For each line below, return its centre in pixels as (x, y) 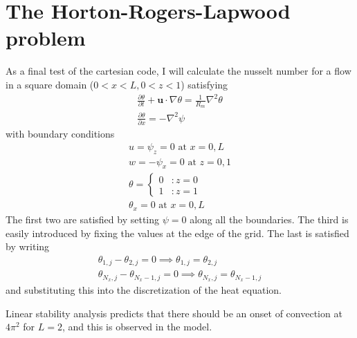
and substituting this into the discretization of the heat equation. (144, 290)
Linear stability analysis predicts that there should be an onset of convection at (174, 313)
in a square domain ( (50, 84)
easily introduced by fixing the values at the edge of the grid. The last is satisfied (177, 233)
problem (46, 38)
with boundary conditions (60, 134)
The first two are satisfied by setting (83, 219)
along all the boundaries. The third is (269, 219)
